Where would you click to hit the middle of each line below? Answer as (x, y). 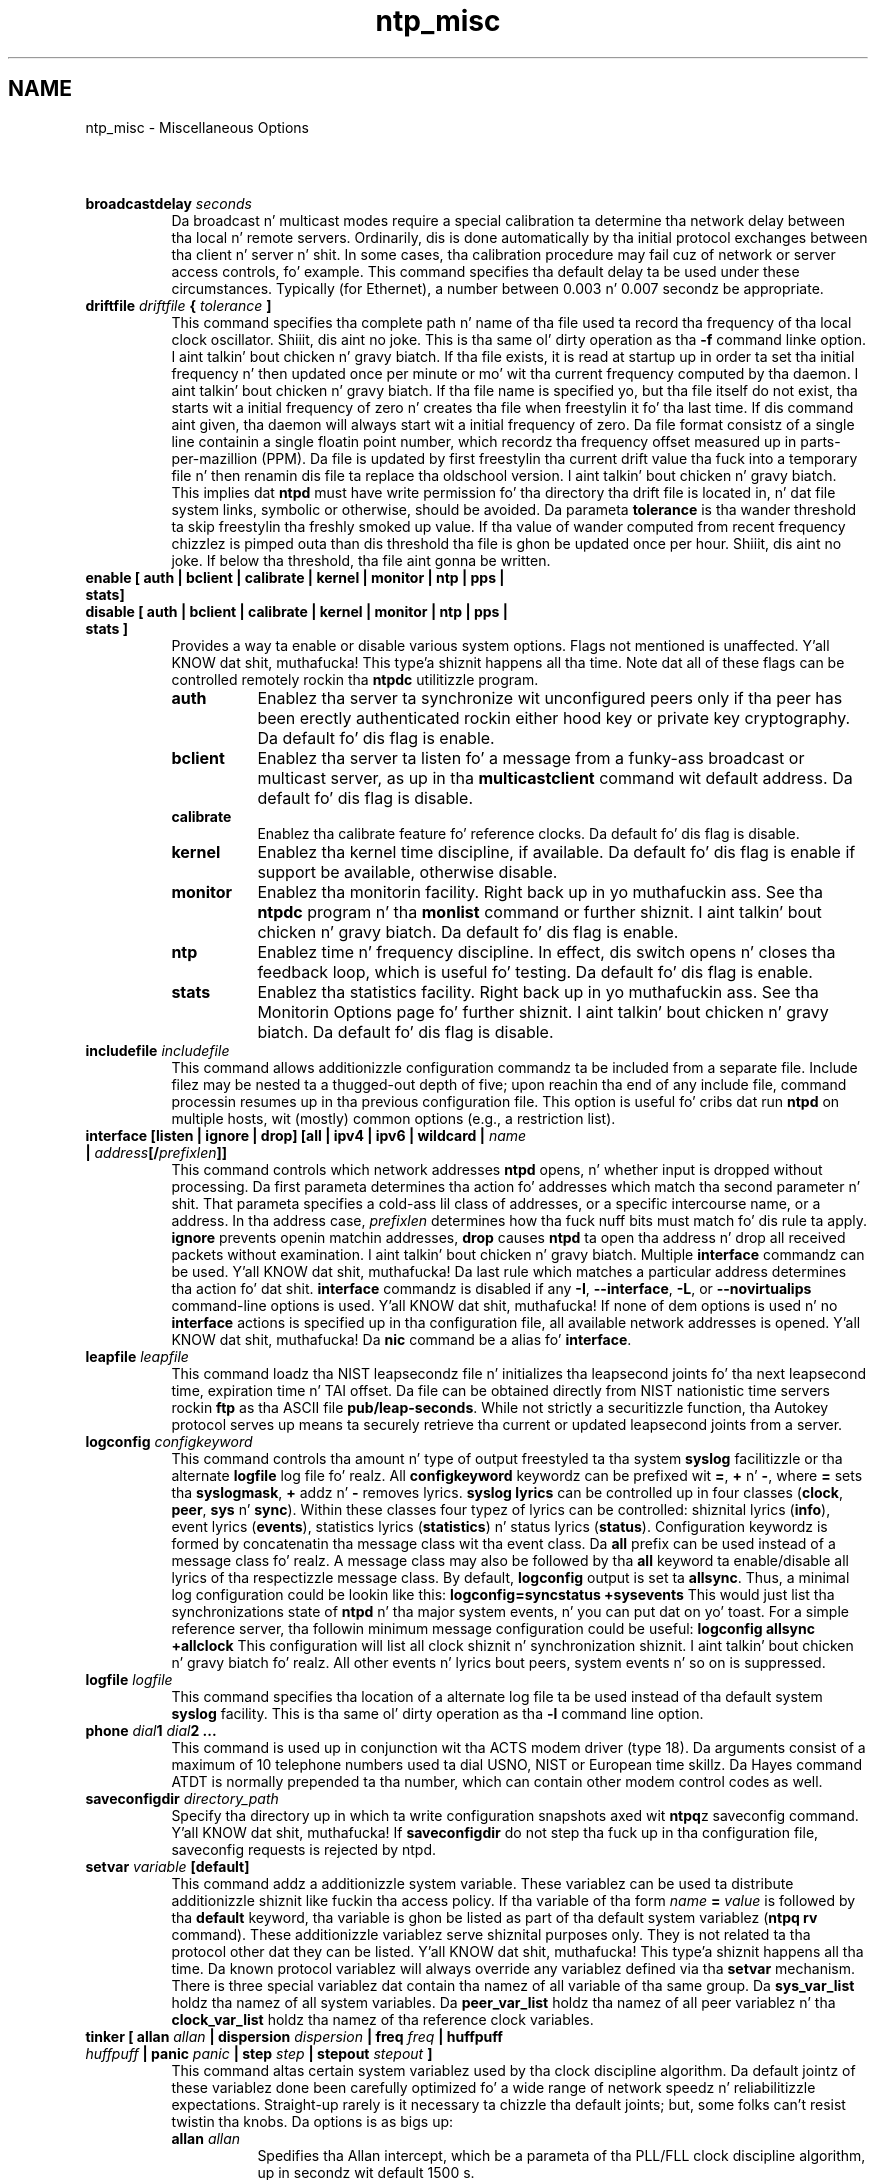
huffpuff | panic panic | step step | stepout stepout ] (259, 2054)
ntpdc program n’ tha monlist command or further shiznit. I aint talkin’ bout (539, 912)
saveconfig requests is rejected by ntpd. (304, 1850)
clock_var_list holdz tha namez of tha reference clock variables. (382, 2020)
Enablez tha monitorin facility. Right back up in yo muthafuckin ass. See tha (540, 892)
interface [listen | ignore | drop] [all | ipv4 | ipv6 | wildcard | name (306, 1136)
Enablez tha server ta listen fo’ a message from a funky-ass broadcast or (531, 758)
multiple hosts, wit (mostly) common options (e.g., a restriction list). (393, 1119)
